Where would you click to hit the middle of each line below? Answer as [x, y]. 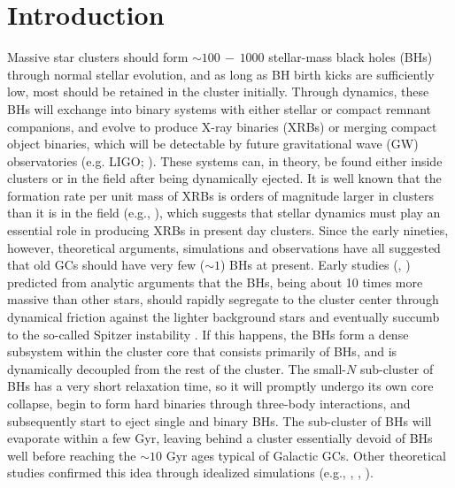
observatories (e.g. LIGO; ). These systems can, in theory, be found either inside [225, 160]
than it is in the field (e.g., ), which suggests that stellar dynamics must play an [224, 213]
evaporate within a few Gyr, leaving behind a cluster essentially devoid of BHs [220, 438]
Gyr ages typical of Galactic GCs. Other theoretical [306, 455]
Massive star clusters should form [98, 57]
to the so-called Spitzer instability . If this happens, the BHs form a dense [208, 334]
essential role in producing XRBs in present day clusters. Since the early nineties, [228, 230]
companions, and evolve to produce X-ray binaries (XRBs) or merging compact [222, 126]
